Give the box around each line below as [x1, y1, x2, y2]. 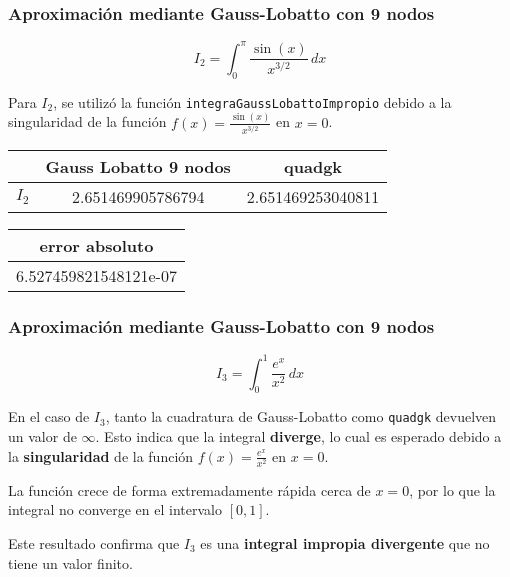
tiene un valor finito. [8, 552, 133, 573]
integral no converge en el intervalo [8, 499, 222, 520]
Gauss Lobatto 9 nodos [45, 154, 231, 178]
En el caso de [8, 406, 90, 427]
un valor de [8, 426, 77, 447]
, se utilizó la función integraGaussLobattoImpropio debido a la [53, 91, 452, 112]
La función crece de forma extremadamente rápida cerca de [8, 479, 371, 500]
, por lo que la [409, 479, 496, 500]
